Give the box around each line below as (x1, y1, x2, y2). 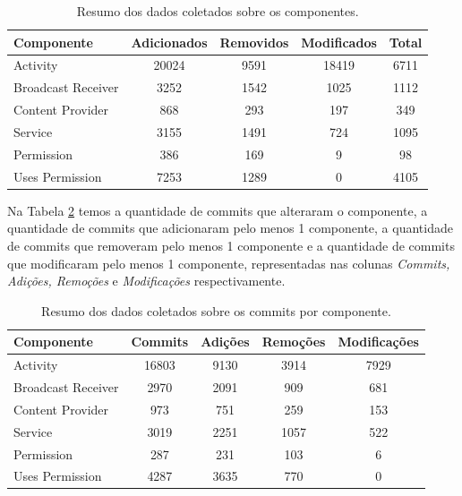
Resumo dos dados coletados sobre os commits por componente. (41, 301, 391, 320)
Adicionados (131, 32, 208, 51)
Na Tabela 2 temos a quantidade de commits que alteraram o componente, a (7, 201, 428, 219)
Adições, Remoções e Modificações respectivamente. (7, 271, 286, 290)
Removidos (219, 32, 289, 51)
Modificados (301, 32, 377, 51)
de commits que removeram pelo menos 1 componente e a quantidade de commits (7, 235, 455, 254)
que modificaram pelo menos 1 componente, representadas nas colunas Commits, (7, 253, 450, 272)
